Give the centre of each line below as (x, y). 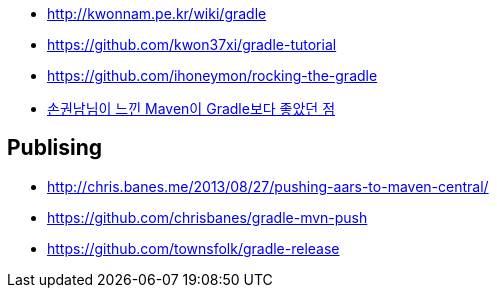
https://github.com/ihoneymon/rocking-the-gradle (212, 75)
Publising (55, 148)
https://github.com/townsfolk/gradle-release (193, 248)
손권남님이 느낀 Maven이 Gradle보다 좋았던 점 (191, 108)
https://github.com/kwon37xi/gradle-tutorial (192, 44)
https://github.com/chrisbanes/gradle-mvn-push (207, 217)
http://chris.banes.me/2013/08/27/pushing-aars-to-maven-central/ (268, 186)
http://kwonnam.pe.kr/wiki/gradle (157, 13)
